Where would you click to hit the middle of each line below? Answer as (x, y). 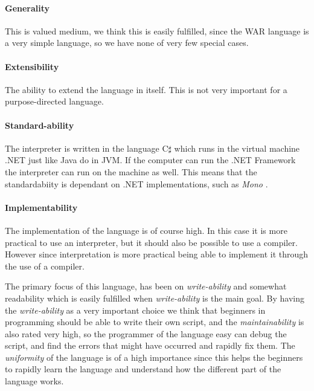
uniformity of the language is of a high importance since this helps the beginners (154, 357)
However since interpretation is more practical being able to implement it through (157, 254)
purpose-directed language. (54, 101)
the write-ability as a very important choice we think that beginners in (135, 310)
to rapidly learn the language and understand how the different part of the (143, 369)
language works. (34, 381)
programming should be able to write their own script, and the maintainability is (155, 322)
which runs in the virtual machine (237, 148)
